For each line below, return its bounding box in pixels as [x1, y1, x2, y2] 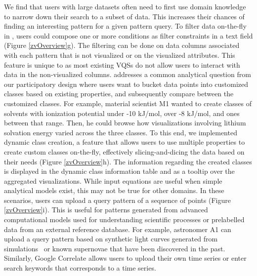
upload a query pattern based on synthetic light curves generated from [4, 234, 218, 244]
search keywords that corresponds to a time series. [4, 263, 156, 273]
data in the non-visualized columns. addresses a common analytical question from [4, 69, 251, 79]
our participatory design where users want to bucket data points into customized [4, 79, 249, 89]
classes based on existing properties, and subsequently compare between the [4, 88, 234, 99]
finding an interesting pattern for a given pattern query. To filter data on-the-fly [4, 21, 247, 31]
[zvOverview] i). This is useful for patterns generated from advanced [4, 204, 208, 215]
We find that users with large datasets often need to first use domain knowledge [4, 1, 246, 11]
